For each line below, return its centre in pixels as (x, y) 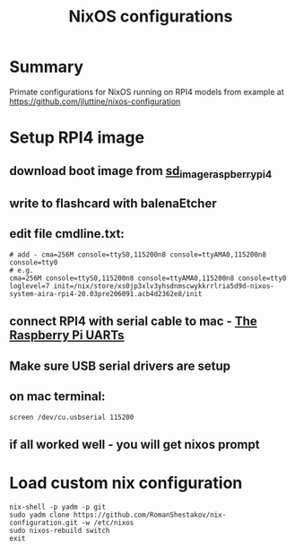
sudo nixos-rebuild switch (60, 530)
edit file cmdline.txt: (67, 234)
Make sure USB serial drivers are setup (120, 366)
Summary (46, 67)
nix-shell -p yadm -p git (57, 507)
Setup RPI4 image (77, 138)
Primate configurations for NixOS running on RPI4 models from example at (147, 92)
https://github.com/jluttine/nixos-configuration (95, 101)
